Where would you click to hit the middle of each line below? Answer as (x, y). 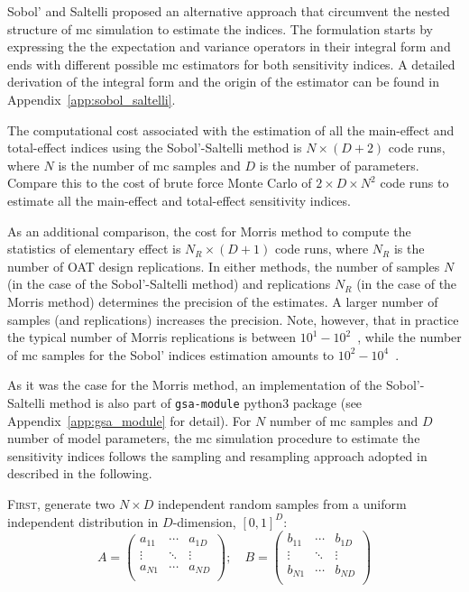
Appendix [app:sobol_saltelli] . (92, 99)
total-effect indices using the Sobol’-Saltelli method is (155, 148)
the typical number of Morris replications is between (152, 337)
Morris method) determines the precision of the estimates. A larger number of (223, 301)
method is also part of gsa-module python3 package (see (206, 402)
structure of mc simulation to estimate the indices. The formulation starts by (220, 28)
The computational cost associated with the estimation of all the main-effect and (231, 129)
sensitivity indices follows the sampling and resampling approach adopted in (217, 455)
